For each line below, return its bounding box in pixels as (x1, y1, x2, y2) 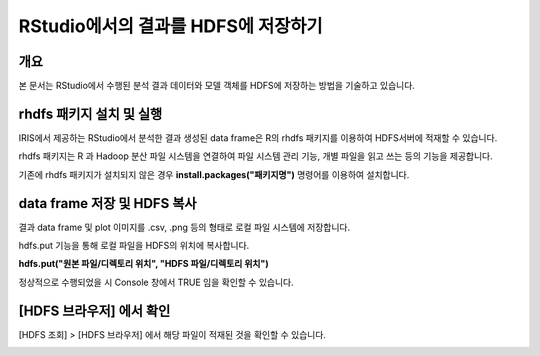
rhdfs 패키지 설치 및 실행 (18, 105, 163, 122)
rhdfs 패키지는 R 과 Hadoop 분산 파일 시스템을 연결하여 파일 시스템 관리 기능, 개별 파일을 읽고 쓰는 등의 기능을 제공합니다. (18, 150, 494, 162)
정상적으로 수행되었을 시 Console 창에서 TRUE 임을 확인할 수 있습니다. (18, 276, 294, 288)
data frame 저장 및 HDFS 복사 (18, 195, 197, 212)
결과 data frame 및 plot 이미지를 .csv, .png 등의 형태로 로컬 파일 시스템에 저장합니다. (18, 221, 351, 233)
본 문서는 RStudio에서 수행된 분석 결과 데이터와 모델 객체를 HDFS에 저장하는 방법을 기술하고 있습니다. (18, 80, 415, 92)
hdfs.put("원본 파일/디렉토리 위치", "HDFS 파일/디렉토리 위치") (18, 258, 269, 270)
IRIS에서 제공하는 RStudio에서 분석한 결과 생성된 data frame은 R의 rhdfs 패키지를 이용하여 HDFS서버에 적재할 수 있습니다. (18, 131, 498, 144)
